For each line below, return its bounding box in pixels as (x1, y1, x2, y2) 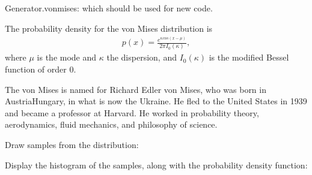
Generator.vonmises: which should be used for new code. (5, 2, 213, 14)
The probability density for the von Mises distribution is (5, 22, 213, 34)
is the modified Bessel (209, 51, 289, 64)
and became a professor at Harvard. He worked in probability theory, (5, 106, 259, 119)
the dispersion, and (106, 51, 177, 64)
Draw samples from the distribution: (5, 138, 139, 150)
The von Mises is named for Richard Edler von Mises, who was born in (5, 83, 266, 95)
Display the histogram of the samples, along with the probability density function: (5, 158, 308, 171)
